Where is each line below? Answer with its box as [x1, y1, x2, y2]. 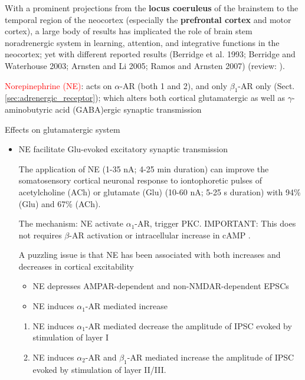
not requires [18, 228, 62, 241]
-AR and [85, 350, 117, 363]
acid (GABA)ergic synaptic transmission [55, 103, 202, 115]
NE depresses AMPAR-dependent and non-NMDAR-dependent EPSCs [32, 280, 289, 292]
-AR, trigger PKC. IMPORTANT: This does [135, 217, 296, 230]
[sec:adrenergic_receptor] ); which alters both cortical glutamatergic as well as [5, 91, 285, 104]
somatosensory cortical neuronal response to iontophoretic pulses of [18, 174, 262, 186]
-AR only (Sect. [238, 79, 295, 91]
